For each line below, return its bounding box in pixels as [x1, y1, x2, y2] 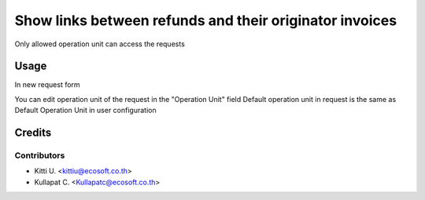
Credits [14, 126, 52, 140]
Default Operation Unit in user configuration [14, 106, 157, 115]
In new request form [14, 80, 80, 89]
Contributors [14, 150, 65, 161]
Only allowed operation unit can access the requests [14, 39, 185, 49]
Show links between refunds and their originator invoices [14, 12, 397, 29]
